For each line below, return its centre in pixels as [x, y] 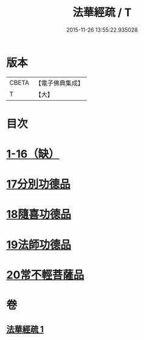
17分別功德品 [39, 184]
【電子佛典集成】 [59, 83]
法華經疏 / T [102, 13]
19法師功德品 [39, 244]
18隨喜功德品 [39, 215]
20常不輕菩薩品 [45, 275]
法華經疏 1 [25, 329]
